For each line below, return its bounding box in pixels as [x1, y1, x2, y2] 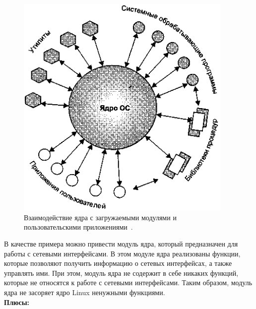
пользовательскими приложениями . [24, 222, 133, 232]
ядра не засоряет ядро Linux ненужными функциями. [4, 287, 165, 298]
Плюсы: [4, 297, 30, 307]
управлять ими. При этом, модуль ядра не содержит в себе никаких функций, [4, 267, 239, 278]
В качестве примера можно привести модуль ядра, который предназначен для [4, 239, 238, 249]
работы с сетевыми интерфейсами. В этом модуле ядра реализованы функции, [4, 248, 241, 258]
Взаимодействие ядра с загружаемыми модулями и [24, 212, 177, 222]
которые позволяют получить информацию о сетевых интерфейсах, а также [4, 258, 232, 268]
